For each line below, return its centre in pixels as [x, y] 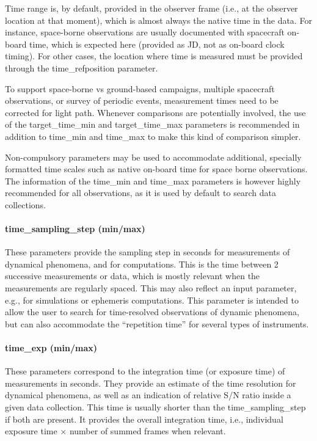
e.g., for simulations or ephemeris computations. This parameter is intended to [152, 300]
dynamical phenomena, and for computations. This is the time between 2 [142, 264]
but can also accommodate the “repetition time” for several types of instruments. [157, 323]
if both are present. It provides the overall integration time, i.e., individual [144, 419]
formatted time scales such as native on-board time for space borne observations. [156, 169]
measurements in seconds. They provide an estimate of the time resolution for [151, 383]
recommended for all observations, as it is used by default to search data [140, 193]
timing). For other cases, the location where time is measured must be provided [154, 56]
